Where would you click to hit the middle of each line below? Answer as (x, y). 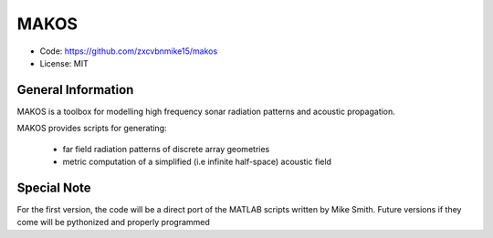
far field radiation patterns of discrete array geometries (166, 149)
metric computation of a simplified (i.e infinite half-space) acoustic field (197, 162)
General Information (75, 90)
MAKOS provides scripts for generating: (92, 129)
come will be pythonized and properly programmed (113, 222)
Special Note (54, 187)
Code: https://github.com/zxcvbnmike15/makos (129, 51)
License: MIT (64, 63)
